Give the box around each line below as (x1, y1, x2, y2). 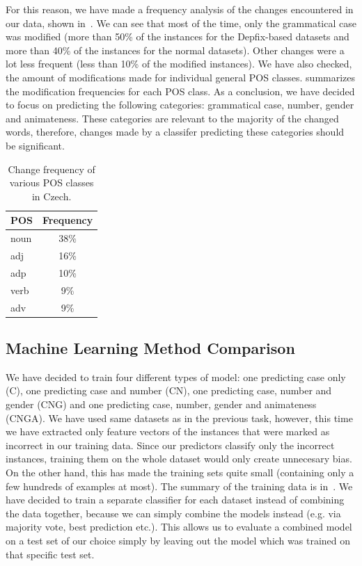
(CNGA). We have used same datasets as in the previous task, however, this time (6, 410, 353, 425)
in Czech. (31, 188, 72, 203)
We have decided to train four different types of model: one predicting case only (6, 369, 346, 384)
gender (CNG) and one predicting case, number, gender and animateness (6, 397, 317, 412)
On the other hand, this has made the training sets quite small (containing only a (6, 464, 354, 479)
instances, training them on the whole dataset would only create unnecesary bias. (6, 451, 352, 466)
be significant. (6, 138, 65, 152)
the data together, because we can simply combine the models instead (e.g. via (6, 506, 341, 520)
